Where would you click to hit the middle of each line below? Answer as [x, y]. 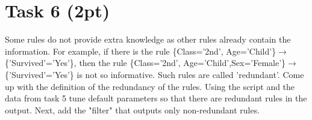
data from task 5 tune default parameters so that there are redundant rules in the [156, 98]
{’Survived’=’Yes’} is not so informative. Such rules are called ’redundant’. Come [154, 74]
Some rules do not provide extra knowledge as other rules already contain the [148, 39]
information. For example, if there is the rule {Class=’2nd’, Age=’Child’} [141, 51]
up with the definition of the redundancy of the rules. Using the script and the [150, 86]
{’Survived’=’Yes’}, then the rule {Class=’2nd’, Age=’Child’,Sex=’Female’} [145, 63]
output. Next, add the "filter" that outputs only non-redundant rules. [133, 109]
